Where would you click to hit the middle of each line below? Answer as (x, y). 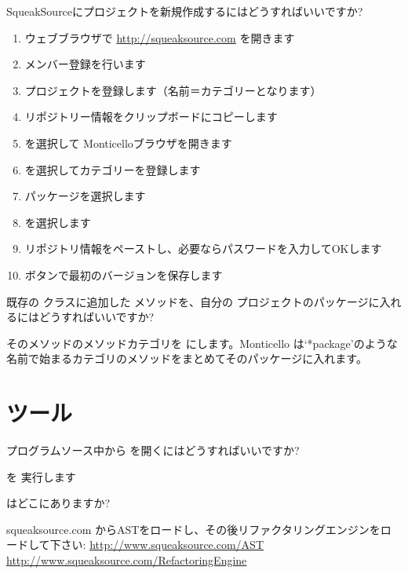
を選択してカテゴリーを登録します (113, 169)
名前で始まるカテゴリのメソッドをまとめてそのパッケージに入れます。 (187, 358)
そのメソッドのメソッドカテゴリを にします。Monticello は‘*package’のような (202, 343)
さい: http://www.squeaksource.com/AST (162, 545)
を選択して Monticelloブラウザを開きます (128, 143)
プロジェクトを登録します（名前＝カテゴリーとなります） (173, 90)
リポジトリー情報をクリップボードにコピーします (151, 117)
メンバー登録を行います (85, 64)
